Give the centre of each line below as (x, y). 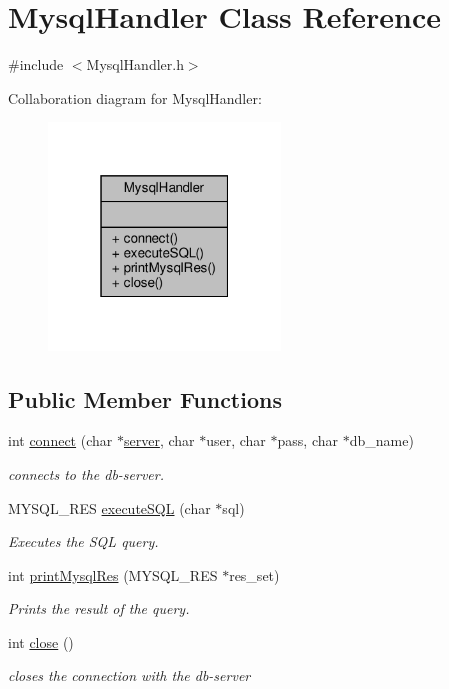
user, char (236, 440)
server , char (159, 440)
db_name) (381, 440)
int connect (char (60, 440)
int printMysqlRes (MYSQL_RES (113, 574)
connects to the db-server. (86, 473)
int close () (41, 641)
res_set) (254, 574)
